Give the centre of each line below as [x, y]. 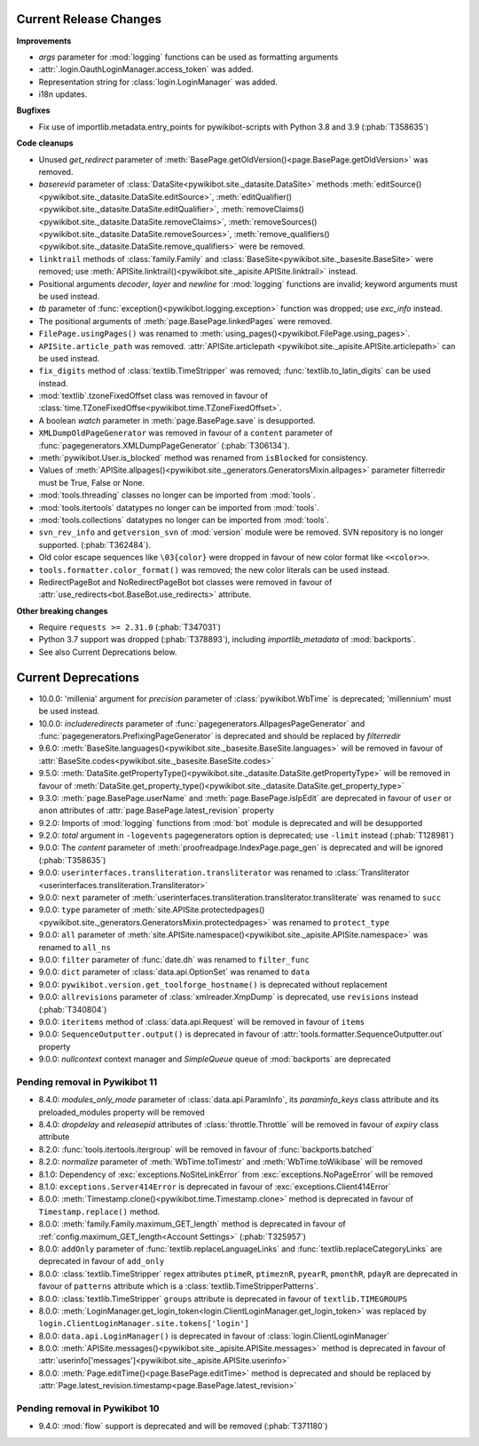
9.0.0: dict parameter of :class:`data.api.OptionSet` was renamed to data [174, 972]
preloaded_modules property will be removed [122, 1112]
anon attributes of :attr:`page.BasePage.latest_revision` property [156, 810]
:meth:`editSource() [386, 184]
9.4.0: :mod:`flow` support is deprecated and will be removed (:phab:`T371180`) [183, 1426]
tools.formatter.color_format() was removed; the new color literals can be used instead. [214, 569]
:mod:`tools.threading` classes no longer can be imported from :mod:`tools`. [177, 495]
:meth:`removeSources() [273, 221]
